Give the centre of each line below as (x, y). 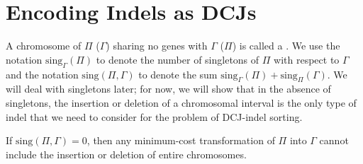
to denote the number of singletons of (178, 59)
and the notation (42, 74)
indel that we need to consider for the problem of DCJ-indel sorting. (154, 116)
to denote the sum (178, 74)
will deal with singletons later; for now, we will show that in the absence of (168, 89)
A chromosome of (44, 46)
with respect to (307, 59)
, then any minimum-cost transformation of (181, 140)
